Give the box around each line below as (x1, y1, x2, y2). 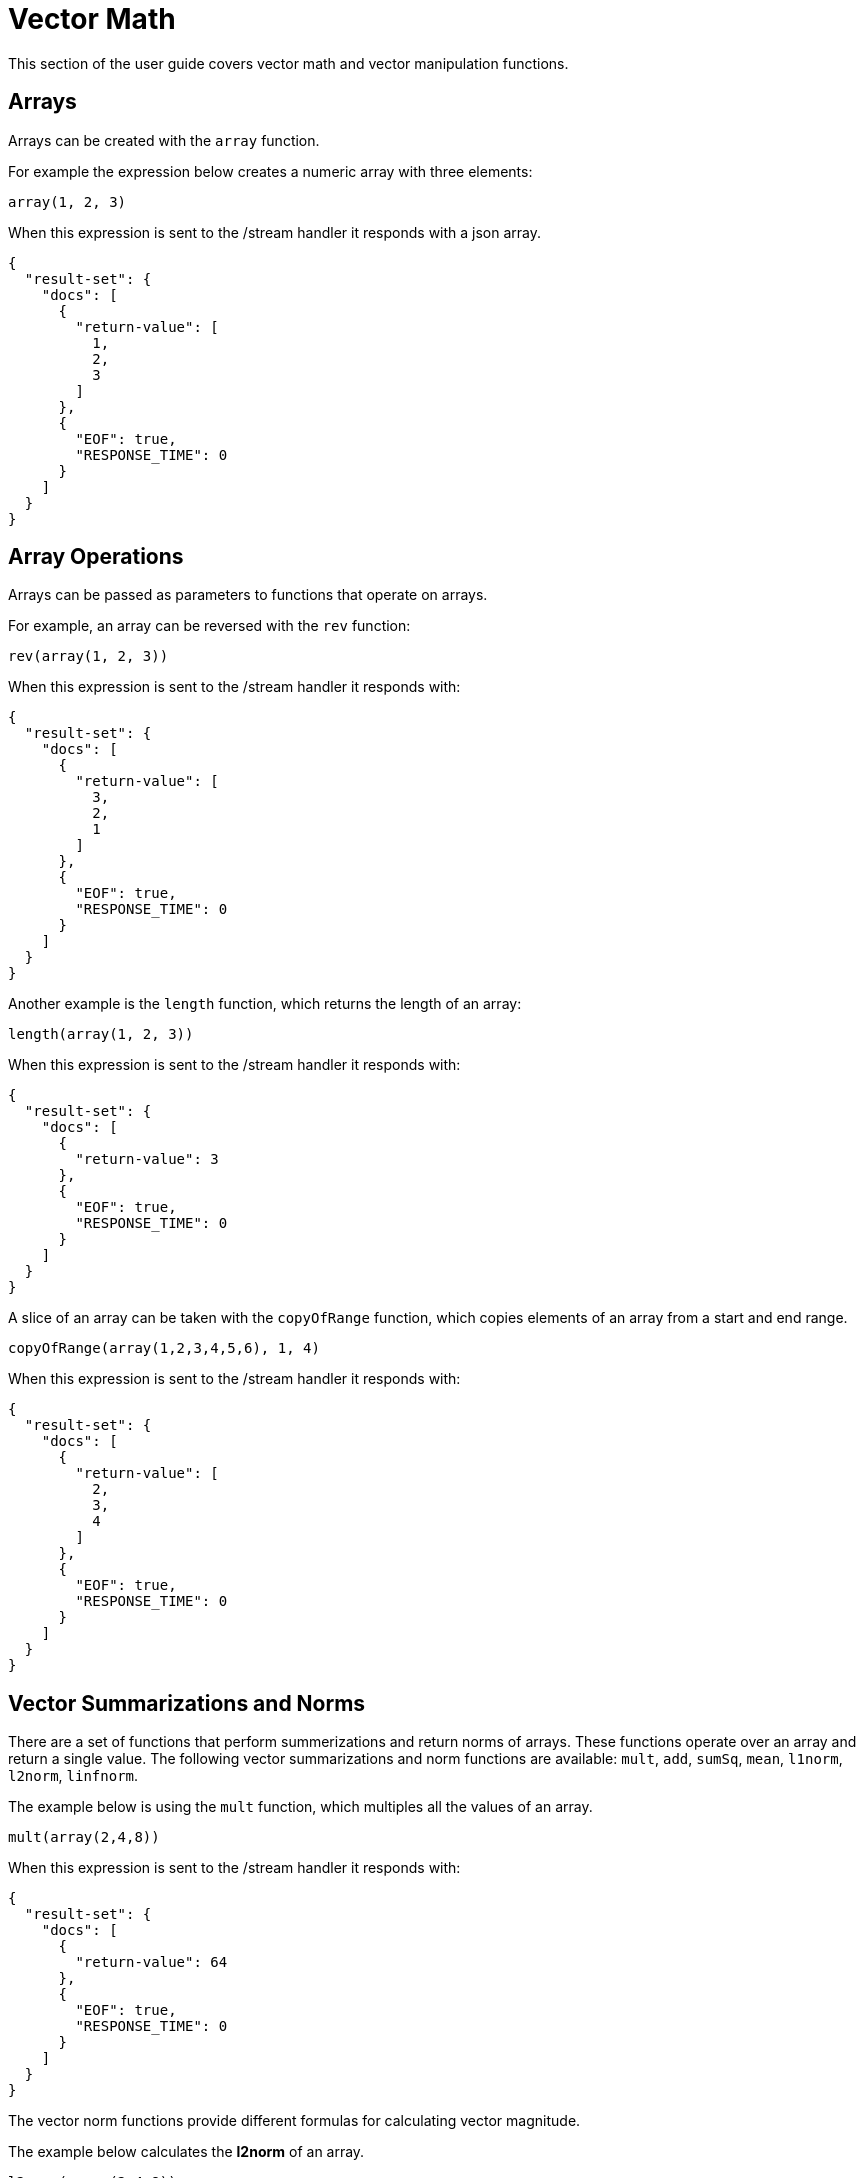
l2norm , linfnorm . (8, 1767, 139, 1785)
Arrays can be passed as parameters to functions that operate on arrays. (8, 586, 488, 604)
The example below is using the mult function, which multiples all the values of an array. (8, 1798, 593, 1816)
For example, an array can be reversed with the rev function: (8, 617, 411, 635)
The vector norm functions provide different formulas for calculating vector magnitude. (8, 2112, 581, 2130)
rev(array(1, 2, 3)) (8, 648, 169, 665)
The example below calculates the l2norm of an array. (8, 2143, 365, 2161)
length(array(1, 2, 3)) (8, 1026, 194, 1043)
